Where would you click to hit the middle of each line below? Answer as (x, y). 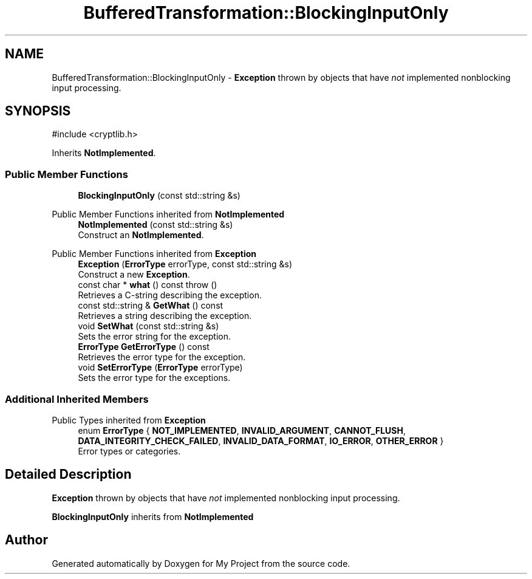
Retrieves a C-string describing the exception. (170, 295)
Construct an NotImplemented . (141, 235)
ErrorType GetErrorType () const (144, 347)
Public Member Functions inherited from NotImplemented (168, 214)
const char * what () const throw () (148, 285)
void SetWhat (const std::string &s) (148, 326)
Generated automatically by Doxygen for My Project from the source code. (201, 563)
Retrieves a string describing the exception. (165, 316)
